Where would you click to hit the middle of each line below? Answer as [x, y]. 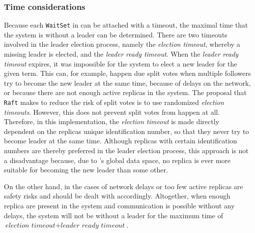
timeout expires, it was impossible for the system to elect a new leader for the [121, 63]
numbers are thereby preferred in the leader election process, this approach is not [126, 150]
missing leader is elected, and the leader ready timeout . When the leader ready [121, 54]
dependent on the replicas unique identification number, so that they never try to [127, 131]
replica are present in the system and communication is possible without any [119, 206]
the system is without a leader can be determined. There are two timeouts [116, 34]
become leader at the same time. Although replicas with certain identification [121, 141]
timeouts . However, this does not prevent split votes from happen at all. [112, 112]
